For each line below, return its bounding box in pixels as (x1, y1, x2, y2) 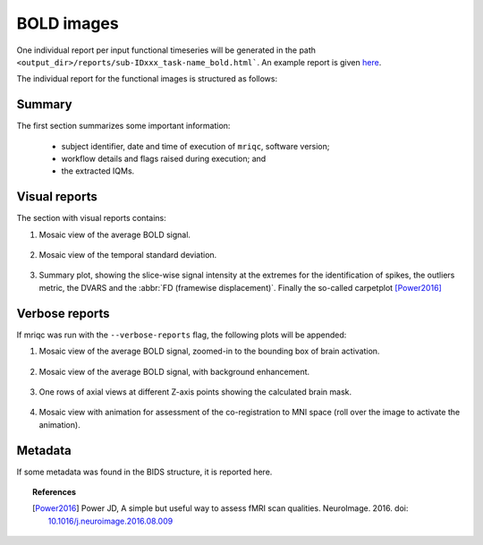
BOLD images (16, 13, 120, 33)
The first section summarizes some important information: (16, 121, 231, 132)
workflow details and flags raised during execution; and (61, 153, 267, 165)
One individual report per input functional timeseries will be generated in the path (16, 45, 317, 55)
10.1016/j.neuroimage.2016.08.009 (47, 515, 174, 526)
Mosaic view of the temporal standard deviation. (38, 250, 217, 260)
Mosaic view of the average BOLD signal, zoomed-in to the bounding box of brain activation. (38, 345, 380, 357)
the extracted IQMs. (61, 166, 135, 176)
